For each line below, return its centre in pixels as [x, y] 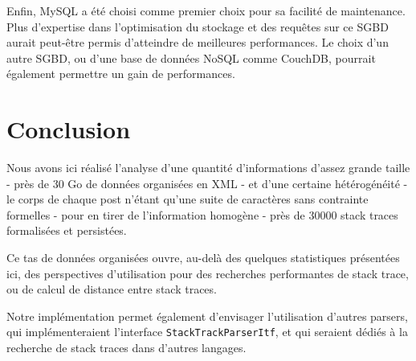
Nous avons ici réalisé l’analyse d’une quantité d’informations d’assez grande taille [208, 168]
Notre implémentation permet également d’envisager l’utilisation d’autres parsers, [207, 316]
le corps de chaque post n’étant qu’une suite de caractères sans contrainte [188, 199]
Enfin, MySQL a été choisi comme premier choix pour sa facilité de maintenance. [206, 10]
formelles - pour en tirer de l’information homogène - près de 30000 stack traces [202, 214]
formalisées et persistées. [67, 230]
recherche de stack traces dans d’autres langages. [126, 348]
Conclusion [69, 129]
